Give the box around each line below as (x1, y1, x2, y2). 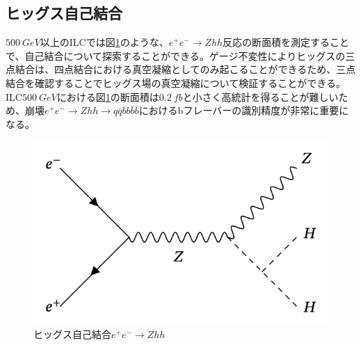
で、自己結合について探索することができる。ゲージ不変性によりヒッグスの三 (6, 48, 355, 63)
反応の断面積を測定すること (223, 35, 350, 49)
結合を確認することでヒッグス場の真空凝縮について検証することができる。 (6, 75, 346, 90)
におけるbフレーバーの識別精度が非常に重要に (138, 103, 349, 118)
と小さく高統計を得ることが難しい (182, 89, 339, 104)
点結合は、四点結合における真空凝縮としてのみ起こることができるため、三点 (6, 62, 356, 77)
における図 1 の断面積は (56, 89, 159, 104)
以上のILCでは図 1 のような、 (40, 35, 169, 49)
